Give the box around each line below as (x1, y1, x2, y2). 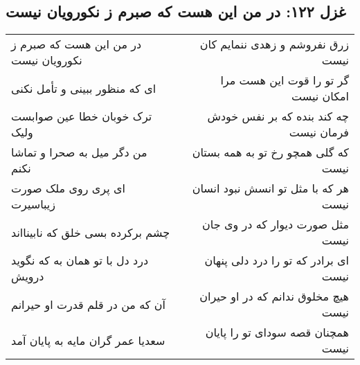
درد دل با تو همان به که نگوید (11, 252, 149, 269)
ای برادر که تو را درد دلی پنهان (204, 252, 349, 269)
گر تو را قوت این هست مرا (220, 72, 349, 89)
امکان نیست (291, 88, 349, 105)
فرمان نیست (289, 124, 349, 141)
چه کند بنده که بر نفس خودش (207, 108, 349, 125)
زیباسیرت (11, 196, 56, 213)
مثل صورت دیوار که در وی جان (202, 216, 349, 233)
